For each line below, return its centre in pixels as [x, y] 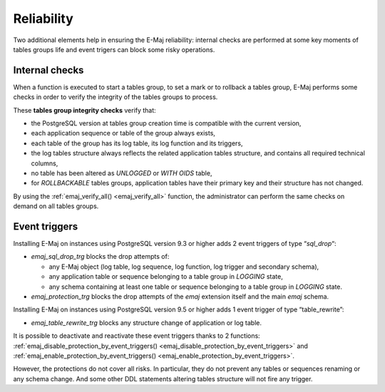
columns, [45, 163]
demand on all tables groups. [56, 206]
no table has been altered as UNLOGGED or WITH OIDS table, [122, 173]
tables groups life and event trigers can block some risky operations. [114, 49]
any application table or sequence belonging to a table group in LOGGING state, [166, 277]
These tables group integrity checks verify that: [84, 110]
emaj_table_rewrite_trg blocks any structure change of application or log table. [146, 323]
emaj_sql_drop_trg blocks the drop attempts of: [100, 257]
